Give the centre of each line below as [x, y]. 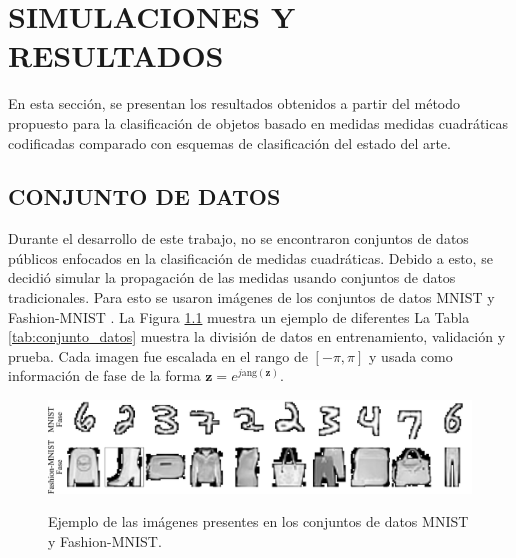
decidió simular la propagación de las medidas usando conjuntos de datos [232, 277]
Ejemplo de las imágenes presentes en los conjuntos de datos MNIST [258, 521]
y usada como [411, 355]
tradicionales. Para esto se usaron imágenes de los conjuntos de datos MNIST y [251, 297]
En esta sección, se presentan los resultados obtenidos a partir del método [234, 103]
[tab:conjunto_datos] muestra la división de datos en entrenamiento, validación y [257, 336]
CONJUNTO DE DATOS [144, 196]
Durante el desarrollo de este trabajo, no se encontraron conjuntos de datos [238, 238]
